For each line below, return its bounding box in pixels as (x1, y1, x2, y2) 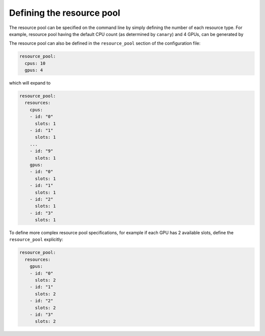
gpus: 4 (25, 67, 43, 73)
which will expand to (9, 80, 51, 86)
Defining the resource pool (9, 7, 120, 18)
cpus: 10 (25, 61, 46, 66)
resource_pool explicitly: (9, 237, 63, 243)
